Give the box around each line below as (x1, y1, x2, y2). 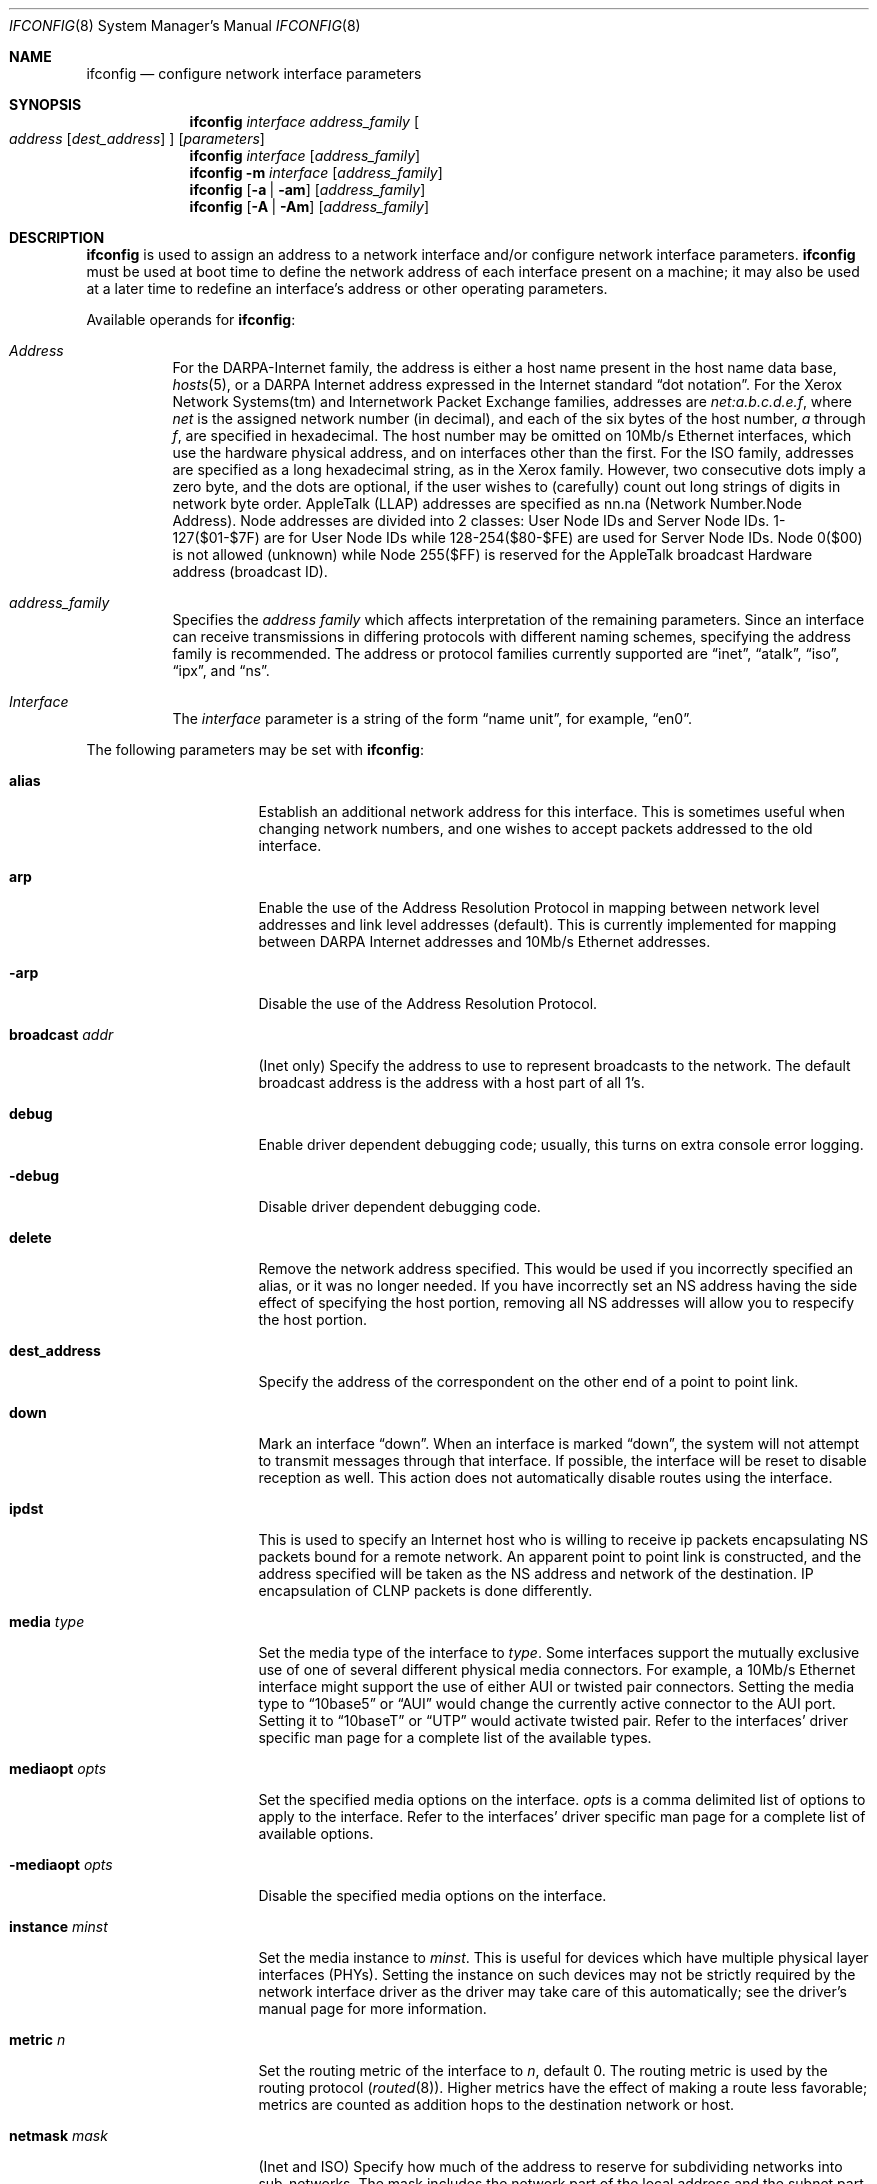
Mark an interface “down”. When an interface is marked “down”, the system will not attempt (258, 1435, 860, 1452)
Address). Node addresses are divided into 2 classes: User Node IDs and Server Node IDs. (172, 512, 770, 529)
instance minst (9, 1918, 108, 1935)
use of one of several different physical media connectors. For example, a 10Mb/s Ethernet (258, 1661, 856, 1678)
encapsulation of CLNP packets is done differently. (258, 1582, 593, 1599)
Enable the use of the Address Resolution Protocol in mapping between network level (258, 899, 820, 916)
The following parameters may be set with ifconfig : (86, 741, 424, 758)
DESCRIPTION (9, 229, 105, 246)
